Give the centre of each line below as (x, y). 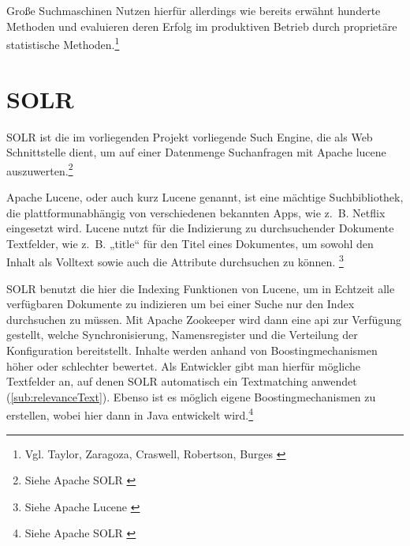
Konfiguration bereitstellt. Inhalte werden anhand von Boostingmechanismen (192, 350)
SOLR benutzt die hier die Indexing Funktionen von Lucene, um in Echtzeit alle (201, 288)
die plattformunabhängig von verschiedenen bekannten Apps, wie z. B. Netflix (196, 212)
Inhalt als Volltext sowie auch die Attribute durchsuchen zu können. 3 (175, 261)
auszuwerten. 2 (40, 169)
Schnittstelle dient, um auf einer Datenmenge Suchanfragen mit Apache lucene (196, 152)
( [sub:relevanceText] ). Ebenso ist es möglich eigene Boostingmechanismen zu (191, 396)
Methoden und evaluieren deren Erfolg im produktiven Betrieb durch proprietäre (202, 26)
